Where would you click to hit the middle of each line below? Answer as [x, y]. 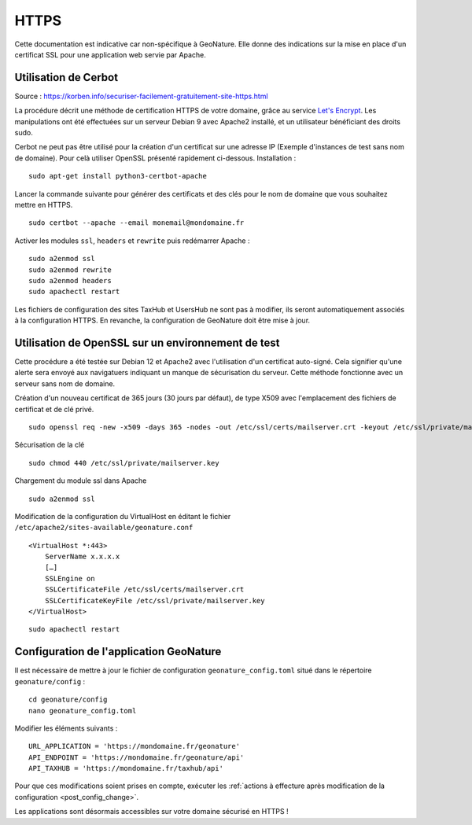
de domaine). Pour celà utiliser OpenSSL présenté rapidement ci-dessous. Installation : [155, 158]
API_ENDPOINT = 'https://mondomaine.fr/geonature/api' [136, 757]
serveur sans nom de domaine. [65, 383]
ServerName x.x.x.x [82, 557]
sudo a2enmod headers [70, 280]
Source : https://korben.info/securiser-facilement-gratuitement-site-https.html [141, 96]
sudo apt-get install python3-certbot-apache [118, 176]
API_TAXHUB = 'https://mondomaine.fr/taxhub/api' [126, 768]
